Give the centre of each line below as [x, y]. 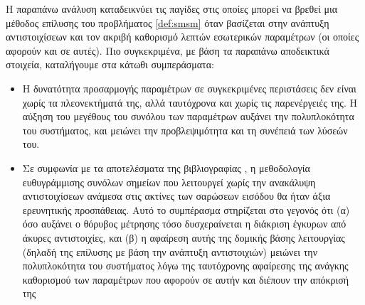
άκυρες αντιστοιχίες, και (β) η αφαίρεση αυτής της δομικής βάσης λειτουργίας [184, 237]
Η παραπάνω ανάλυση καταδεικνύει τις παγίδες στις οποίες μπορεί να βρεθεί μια [172, 9]
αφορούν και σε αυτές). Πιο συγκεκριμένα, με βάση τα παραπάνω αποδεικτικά [168, 50]
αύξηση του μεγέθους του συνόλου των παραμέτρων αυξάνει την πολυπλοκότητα [188, 116]
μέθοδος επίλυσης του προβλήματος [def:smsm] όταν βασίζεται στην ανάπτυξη [168, 22]
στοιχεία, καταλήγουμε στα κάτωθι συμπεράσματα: [110, 64]
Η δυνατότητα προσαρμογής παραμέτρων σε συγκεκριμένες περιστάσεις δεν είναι [189, 88]
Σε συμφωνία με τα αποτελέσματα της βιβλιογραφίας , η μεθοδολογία [166, 167]
